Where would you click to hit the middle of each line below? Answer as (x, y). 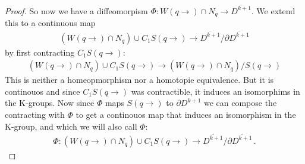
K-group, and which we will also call (71, 126)
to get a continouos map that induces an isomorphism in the (186, 114)
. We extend (273, 10)
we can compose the (240, 103)
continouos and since (43, 91)
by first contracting (40, 52)
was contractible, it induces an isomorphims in (216, 91)
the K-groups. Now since (50, 103)
